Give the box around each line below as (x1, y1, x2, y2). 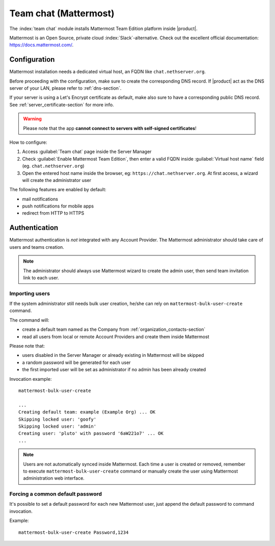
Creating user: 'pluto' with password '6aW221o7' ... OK (18, 431, 164, 436)
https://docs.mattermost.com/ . (9, 42, 74, 48)
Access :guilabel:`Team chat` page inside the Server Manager (22, 148, 152, 155)
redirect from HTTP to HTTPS (22, 210, 85, 216)
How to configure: (9, 139, 48, 145)
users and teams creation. (9, 244, 65, 250)
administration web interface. (23, 475, 85, 481)
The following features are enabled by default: (9, 187, 106, 193)
